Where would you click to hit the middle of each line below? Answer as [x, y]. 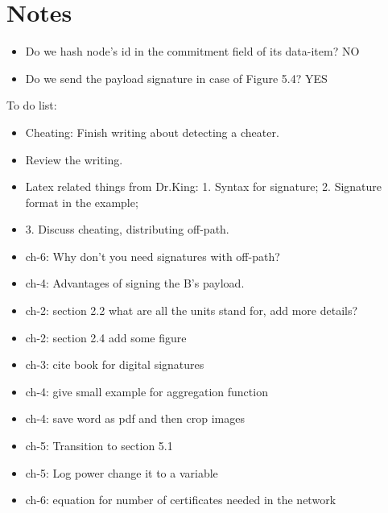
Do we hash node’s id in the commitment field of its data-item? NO [192, 51]
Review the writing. [74, 159]
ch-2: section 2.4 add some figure [106, 337]
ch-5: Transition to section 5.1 [99, 446]
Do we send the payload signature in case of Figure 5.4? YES [176, 78]
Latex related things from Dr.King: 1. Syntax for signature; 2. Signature [204, 186]
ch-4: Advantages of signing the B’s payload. [135, 283]
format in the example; [82, 202]
